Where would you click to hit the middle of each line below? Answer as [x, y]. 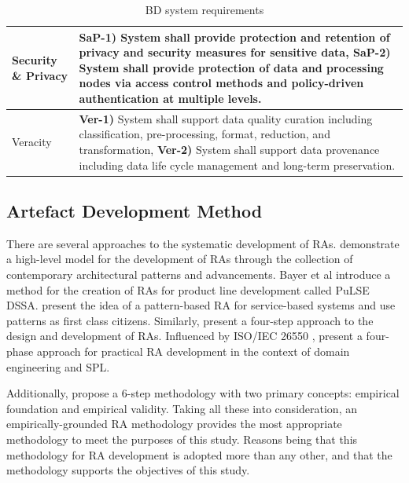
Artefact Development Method [134, 211]
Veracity [32, 142]
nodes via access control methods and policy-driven [221, 83]
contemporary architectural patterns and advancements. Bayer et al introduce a [199, 274]
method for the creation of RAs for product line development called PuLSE [188, 289]
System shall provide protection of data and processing [231, 67]
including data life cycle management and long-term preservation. [237, 165]
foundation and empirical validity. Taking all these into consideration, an [182, 408]
